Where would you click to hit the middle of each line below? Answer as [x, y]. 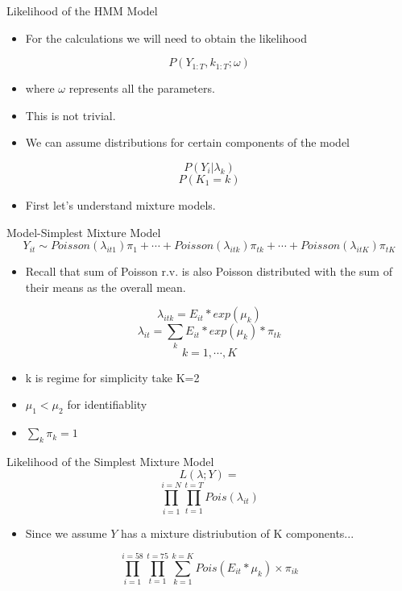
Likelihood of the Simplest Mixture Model [110, 461]
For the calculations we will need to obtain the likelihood [166, 37]
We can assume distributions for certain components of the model [188, 142]
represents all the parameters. [142, 88]
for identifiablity [107, 404]
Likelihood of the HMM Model [82, 10]
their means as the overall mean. [106, 287]
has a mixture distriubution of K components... [238, 533]
